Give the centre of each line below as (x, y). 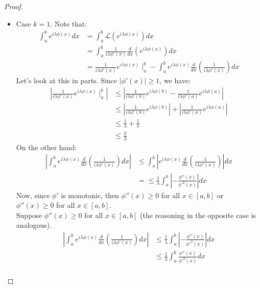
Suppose (29, 215)
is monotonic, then (90, 195)
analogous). (34, 225)
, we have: (175, 80)
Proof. (14, 6)
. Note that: (69, 23)
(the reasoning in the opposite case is (198, 215)
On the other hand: (46, 147)
